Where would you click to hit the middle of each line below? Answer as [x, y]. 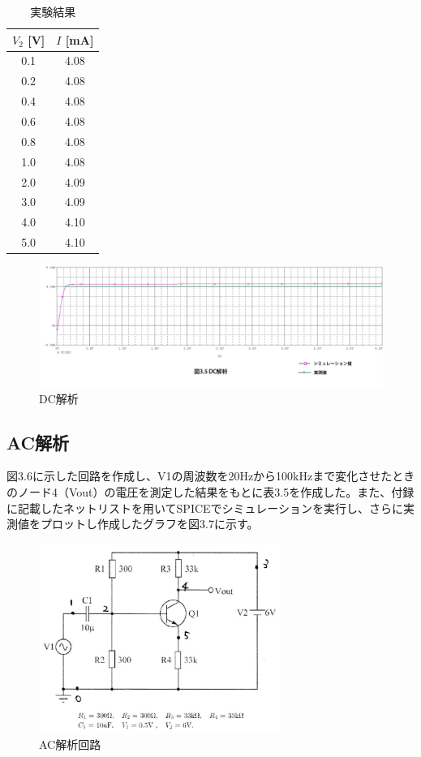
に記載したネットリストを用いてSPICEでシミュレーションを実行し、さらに [205, 508]
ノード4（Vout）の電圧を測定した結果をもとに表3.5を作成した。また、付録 [216, 492]
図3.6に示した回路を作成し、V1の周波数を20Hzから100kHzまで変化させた [200, 476]
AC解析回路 [70, 744]
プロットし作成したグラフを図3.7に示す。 [149, 524]
